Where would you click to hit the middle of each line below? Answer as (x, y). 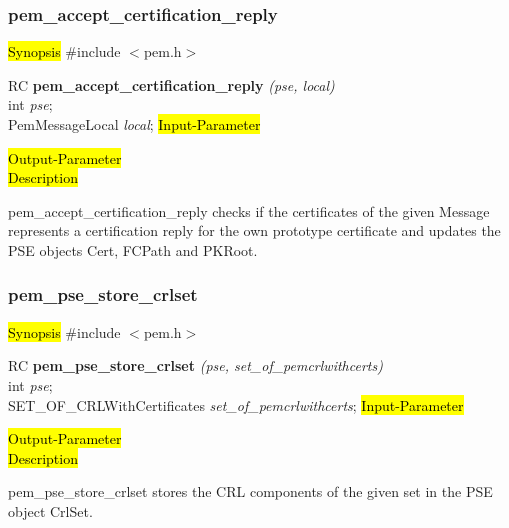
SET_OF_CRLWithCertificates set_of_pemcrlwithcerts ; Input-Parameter (236, 404)
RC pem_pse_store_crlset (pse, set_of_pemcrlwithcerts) (195, 365)
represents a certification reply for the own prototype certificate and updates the (254, 230)
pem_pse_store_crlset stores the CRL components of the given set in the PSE (250, 491)
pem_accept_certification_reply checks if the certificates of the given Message (249, 210)
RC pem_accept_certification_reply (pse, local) (171, 84)
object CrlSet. (50, 510)
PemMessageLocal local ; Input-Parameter (134, 124)
